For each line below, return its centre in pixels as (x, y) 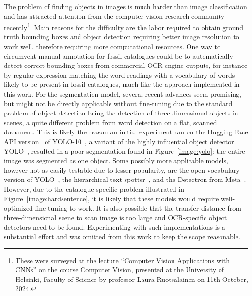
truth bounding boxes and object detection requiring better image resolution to (122, 37)
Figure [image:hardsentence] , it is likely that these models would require (111, 198)
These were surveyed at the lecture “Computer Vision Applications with (122, 260)
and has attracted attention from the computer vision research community (114, 16)
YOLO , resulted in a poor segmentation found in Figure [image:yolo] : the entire (125, 151)
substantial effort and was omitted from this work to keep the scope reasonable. (122, 236)
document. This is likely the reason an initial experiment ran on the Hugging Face (126, 132)
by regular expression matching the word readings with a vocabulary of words (119, 74)
